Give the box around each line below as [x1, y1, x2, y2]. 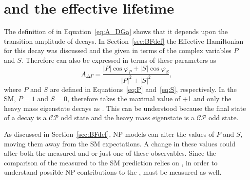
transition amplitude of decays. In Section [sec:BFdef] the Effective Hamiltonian [4, 36, 244, 46]
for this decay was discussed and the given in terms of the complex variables [4, 45, 231, 55]
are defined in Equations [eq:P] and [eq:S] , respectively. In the [50, 84, 237, 94]
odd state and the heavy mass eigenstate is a [60, 112, 194, 123]
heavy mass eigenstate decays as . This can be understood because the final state [4, 103, 246, 113]
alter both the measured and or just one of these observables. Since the [4, 148, 216, 158]
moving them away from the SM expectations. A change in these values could [4, 138, 236, 148]
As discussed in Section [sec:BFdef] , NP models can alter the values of [4, 129, 214, 139]
